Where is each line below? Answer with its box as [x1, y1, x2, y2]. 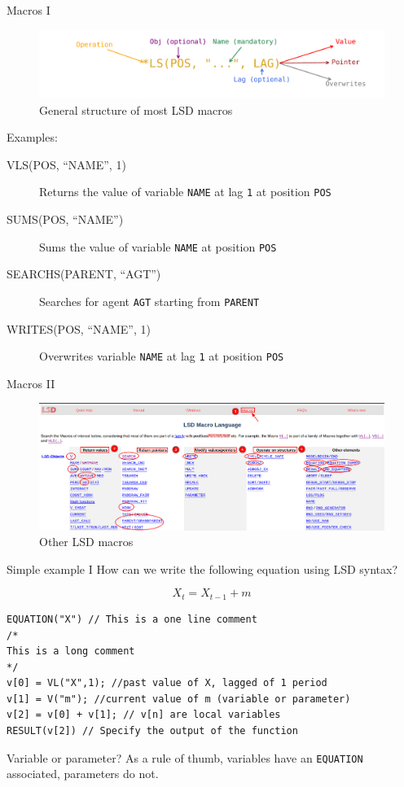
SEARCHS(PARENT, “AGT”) [7, 265, 161, 282]
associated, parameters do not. [7, 765, 159, 782]
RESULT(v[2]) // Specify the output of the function [7, 725, 298, 737]
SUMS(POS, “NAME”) [7, 211, 124, 228]
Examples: [7, 129, 58, 146]
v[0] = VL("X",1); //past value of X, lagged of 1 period [7, 677, 327, 689]
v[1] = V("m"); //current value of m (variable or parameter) [7, 693, 351, 705]
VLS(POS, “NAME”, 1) [7, 155, 126, 173]
